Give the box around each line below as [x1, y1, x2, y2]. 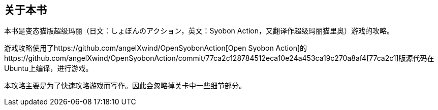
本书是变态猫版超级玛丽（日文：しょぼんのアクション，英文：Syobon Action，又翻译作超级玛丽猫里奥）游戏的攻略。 [4, 26, 394, 35]
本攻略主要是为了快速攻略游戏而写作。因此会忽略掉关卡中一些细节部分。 [4, 81, 246, 90]
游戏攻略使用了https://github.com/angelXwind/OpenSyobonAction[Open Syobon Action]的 [4, 44, 307, 53]
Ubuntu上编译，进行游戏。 [4, 64, 93, 73]
